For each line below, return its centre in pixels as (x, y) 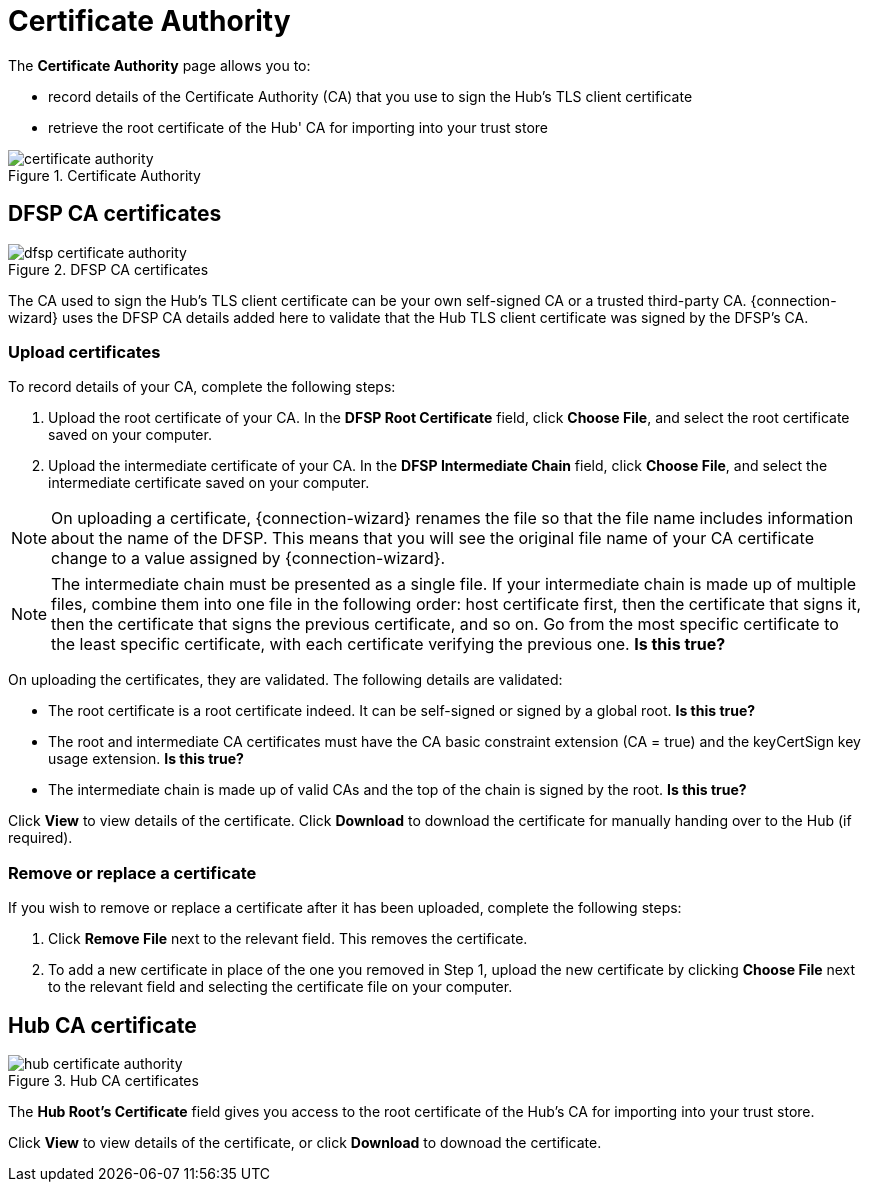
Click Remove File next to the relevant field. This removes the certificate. (288, 939)
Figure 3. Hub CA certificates (103, 1080)
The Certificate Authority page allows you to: (159, 65)
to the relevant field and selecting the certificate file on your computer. (280, 987)
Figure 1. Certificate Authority (104, 175)
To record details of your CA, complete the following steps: (202, 387)
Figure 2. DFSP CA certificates (108, 269)
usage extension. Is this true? (146, 759)
